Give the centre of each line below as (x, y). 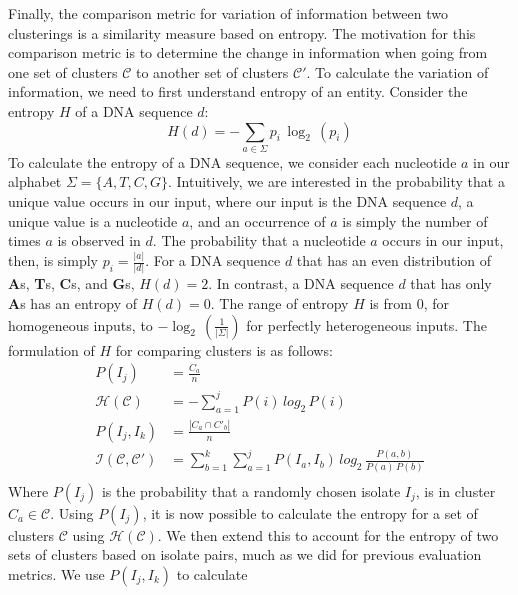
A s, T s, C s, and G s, (71, 283)
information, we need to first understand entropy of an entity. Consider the (238, 91)
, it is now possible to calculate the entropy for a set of (310, 512)
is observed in (99, 240)
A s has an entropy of (73, 303)
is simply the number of (415, 220)
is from (390, 303)
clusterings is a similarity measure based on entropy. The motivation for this (242, 32)
